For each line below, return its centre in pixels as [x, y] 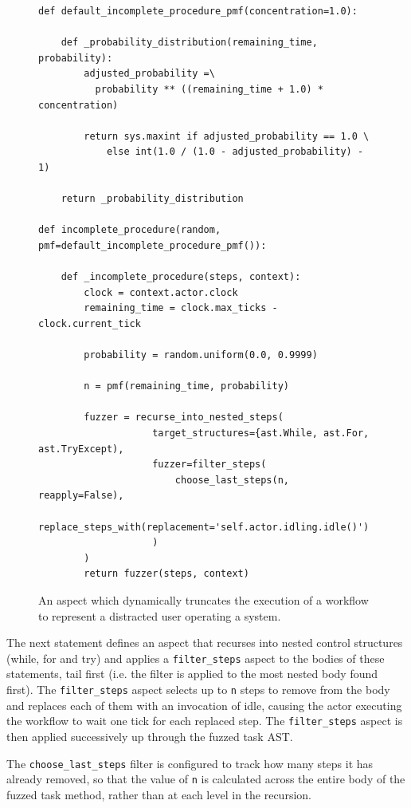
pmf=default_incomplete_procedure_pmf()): [153, 245]
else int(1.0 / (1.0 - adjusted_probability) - [235, 152]
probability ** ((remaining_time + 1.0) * [209, 89]
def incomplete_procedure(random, [130, 230]
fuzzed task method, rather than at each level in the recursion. [159, 794]
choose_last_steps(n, [232, 480]
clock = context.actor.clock [161, 292]
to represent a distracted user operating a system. [160, 615]
